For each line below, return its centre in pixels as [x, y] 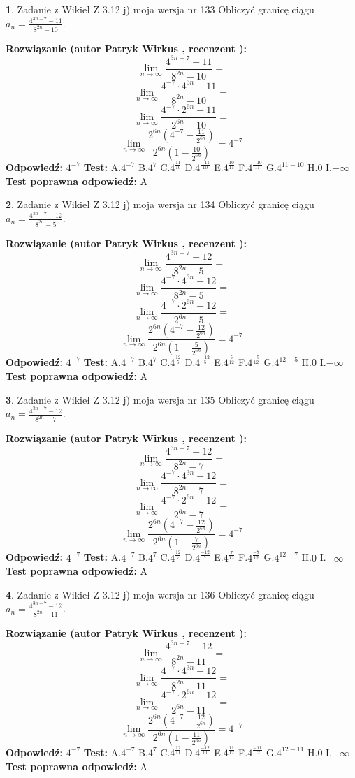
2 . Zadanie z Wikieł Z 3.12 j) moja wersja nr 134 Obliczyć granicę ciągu [160, 204]
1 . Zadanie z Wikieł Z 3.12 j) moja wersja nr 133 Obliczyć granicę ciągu [160, 9]
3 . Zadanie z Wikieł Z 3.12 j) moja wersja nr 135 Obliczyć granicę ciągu [160, 399]
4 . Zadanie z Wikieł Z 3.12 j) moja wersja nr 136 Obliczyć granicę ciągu [160, 594]
